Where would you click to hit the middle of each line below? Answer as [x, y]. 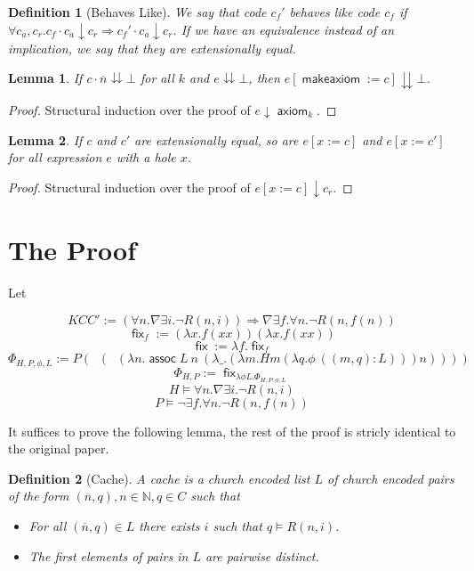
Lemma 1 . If [45, 78]
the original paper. [59, 449]
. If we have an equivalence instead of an [284, 29]
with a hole [146, 157]
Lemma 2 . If [45, 139]
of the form [39, 496]
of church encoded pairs [391, 478]
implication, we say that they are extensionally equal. [152, 48]
